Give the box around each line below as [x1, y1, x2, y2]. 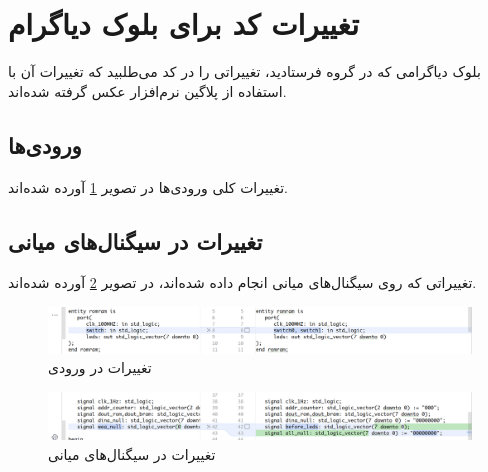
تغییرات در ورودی [48, 357, 152, 378]
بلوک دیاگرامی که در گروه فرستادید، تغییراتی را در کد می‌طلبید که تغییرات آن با [8, 61, 481, 82]
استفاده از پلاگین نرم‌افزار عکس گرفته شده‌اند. [8, 80, 287, 101]
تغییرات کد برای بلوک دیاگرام [8, 3, 359, 44]
